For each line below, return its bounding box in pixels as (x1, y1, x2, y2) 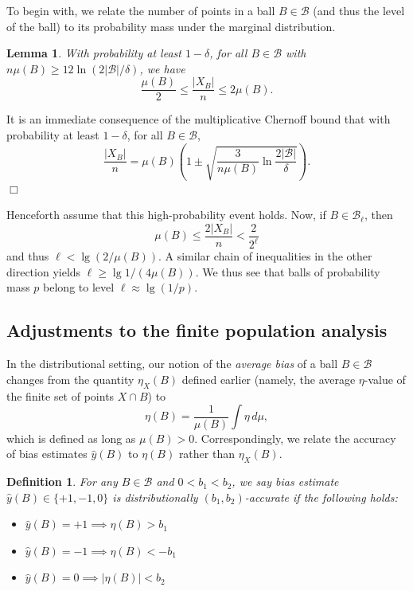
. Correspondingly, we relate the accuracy (194, 429, 396, 446)
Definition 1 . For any (6, 473, 118, 490)
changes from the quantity (6, 370, 134, 387)
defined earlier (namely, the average (181, 370, 356, 387)
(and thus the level (313, 2, 405, 18)
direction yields (6, 263, 81, 280)
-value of (364, 370, 406, 387)
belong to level (43, 279, 115, 295)
